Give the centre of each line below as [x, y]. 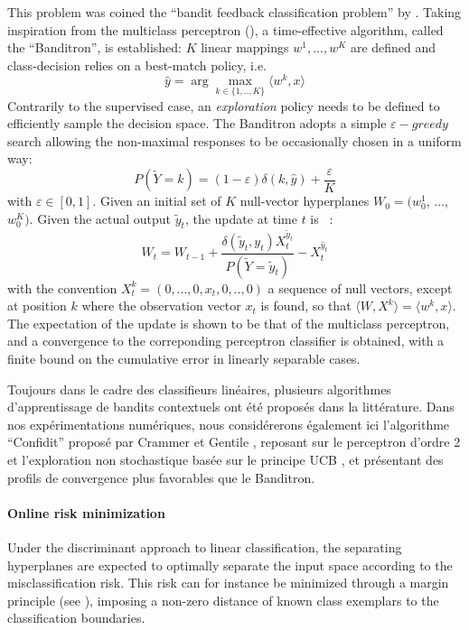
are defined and [393, 47]
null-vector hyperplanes [305, 201]
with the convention [62, 287]
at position [37, 306]
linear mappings [245, 47]
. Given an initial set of [157, 201]
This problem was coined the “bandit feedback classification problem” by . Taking [234, 12]
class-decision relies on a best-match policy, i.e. [137, 65]
